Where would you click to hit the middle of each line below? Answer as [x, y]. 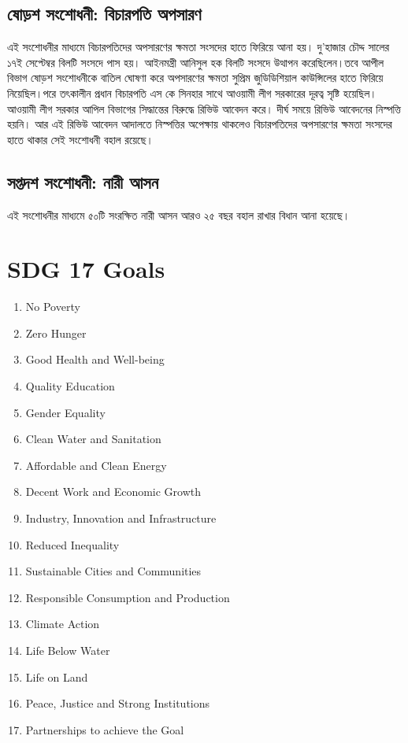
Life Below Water [68, 650]
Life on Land [57, 676]
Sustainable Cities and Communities [113, 571]
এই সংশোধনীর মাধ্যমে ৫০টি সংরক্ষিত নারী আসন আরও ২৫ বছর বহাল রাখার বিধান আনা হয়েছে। [179, 214]
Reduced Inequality [72, 544]
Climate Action [63, 624]
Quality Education [70, 386]
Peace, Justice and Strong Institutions [118, 703]
